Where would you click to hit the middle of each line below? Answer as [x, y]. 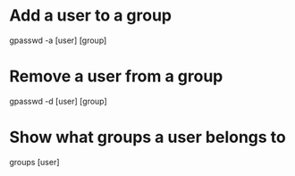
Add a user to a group [91, 16]
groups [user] [34, 162]
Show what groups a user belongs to [147, 137]
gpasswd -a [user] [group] [58, 40]
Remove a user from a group [116, 76]
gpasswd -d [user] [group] [58, 101]
